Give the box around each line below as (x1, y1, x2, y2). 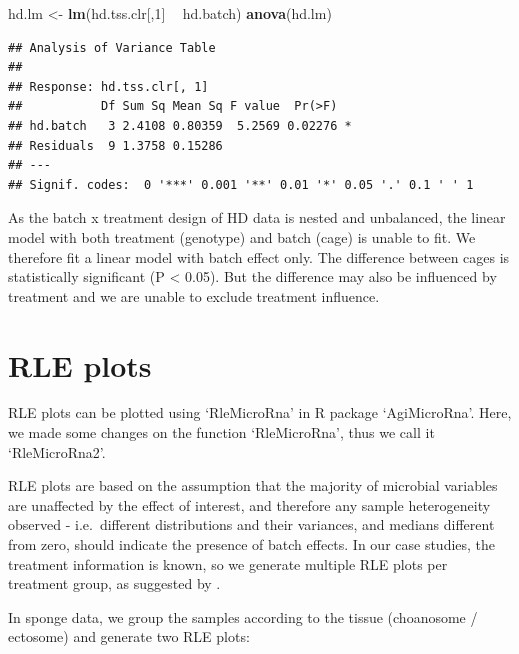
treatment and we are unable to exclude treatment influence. (8, 285, 380, 306)
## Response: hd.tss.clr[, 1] (8, 79, 209, 94)
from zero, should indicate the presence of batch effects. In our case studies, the (8, 534, 496, 554)
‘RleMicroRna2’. (8, 441, 106, 462)
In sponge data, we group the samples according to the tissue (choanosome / (8, 606, 478, 627)
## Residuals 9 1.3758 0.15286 (8, 138, 223, 153)
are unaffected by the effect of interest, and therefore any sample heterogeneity (8, 494, 491, 515)
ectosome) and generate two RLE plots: (8, 626, 250, 647)
